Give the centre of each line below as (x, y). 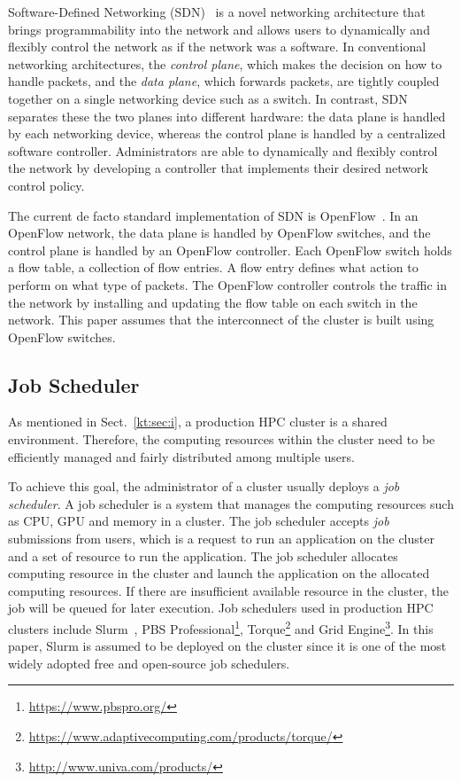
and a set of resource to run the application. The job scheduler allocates (203, 555)
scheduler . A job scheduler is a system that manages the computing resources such (231, 503)
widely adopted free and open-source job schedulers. (149, 663)
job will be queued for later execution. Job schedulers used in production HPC (221, 608)
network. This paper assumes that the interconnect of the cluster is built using (221, 320)
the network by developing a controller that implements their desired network (218, 168)
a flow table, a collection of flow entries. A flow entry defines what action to (213, 267)
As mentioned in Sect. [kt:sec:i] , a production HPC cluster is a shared (198, 422)
